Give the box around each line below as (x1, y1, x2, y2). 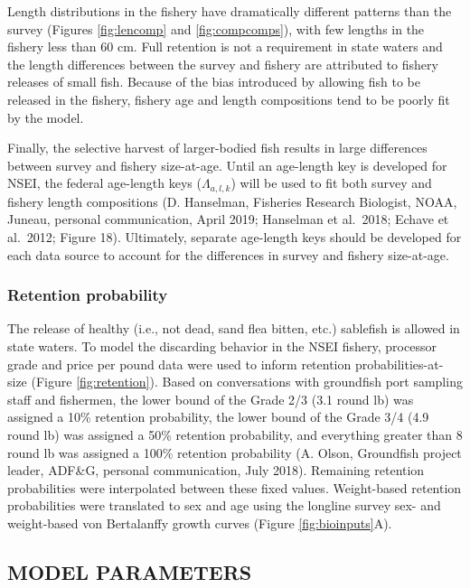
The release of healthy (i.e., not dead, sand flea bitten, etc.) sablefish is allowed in (7, 319, 460, 338)
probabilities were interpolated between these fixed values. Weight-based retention (7, 478, 462, 497)
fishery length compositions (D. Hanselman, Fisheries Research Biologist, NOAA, (7, 191, 457, 210)
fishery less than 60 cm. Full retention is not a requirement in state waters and (7, 37, 443, 56)
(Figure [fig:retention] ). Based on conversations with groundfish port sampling (31, 372, 463, 391)
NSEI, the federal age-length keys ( (7, 173, 202, 192)
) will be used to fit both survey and (230, 173, 432, 192)
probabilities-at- (354, 354, 444, 373)
